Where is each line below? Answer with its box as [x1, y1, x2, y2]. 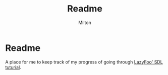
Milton [78, 19, 92, 25]
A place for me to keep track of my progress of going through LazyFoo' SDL [5, 58, 163, 65]
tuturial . [5, 64, 21, 70]
